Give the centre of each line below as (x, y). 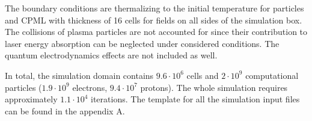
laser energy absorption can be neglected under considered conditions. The (142, 43)
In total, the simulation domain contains (79, 75)
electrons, (90, 87)
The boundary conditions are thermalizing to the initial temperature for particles (154, 8)
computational (272, 75)
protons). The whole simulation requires (214, 87)
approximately (31, 99)
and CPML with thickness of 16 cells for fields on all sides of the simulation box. (154, 20)
